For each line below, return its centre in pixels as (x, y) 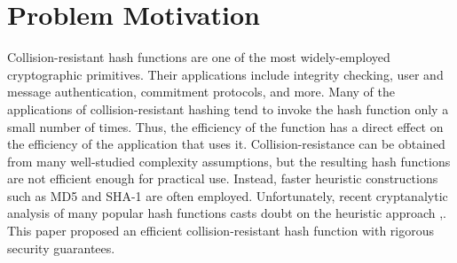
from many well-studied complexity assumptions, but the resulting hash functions (229, 161)
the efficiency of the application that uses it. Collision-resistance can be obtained (226, 144)
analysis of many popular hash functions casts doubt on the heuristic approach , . (227, 213)
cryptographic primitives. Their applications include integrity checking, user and (225, 74)
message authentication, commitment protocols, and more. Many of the (201, 92)
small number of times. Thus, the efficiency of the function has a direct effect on (225, 126)
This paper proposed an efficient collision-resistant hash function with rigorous (221, 231)
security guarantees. (61, 248)
